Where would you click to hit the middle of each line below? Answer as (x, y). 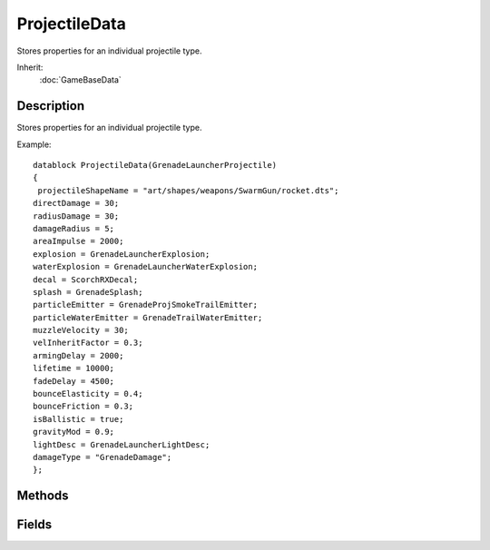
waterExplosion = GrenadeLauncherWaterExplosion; (146, 267)
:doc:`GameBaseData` (80, 80)
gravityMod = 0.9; (74, 432)
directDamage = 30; (76, 203)
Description (51, 106)
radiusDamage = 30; (76, 216)
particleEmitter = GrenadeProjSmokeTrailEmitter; (146, 305)
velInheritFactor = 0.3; (88, 343)
